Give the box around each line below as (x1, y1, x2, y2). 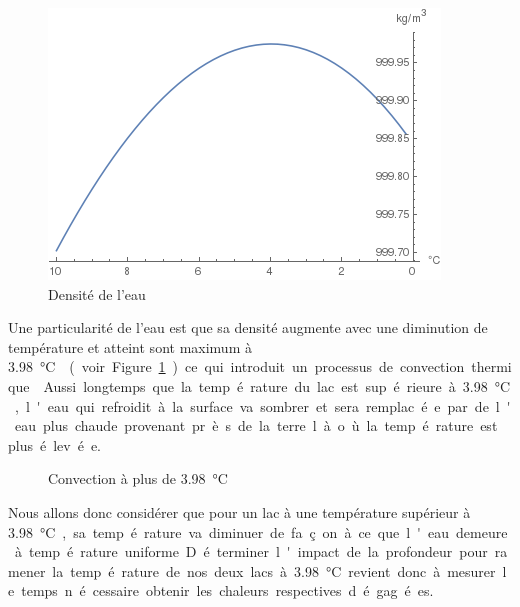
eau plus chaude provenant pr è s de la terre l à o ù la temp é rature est (14, 415, 498, 436)
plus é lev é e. (8, 434, 102, 455)
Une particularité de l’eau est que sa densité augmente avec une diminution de (8, 317, 488, 338)
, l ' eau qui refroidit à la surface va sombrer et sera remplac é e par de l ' (14, 395, 511, 416)
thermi (471, 356, 512, 377)
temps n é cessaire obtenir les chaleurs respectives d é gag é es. (21, 580, 434, 601)
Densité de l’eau (48, 283, 146, 304)
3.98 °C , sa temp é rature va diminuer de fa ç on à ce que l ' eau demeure (8, 521, 508, 542)
